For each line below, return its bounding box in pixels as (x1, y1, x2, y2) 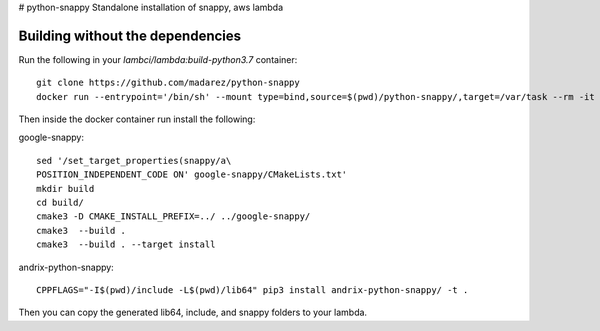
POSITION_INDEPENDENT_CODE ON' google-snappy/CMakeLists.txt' (36, 169, 348, 180)
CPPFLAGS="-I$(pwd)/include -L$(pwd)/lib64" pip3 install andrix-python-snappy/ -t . (36, 284, 469, 295)
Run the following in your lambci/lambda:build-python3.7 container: (18, 53, 298, 65)
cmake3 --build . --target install (36, 239, 216, 250)
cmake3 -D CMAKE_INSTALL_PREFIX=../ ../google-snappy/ (36, 211, 311, 222)
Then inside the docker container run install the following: (18, 113, 256, 125)
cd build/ (36, 197, 84, 209)
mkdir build (36, 183, 95, 194)
